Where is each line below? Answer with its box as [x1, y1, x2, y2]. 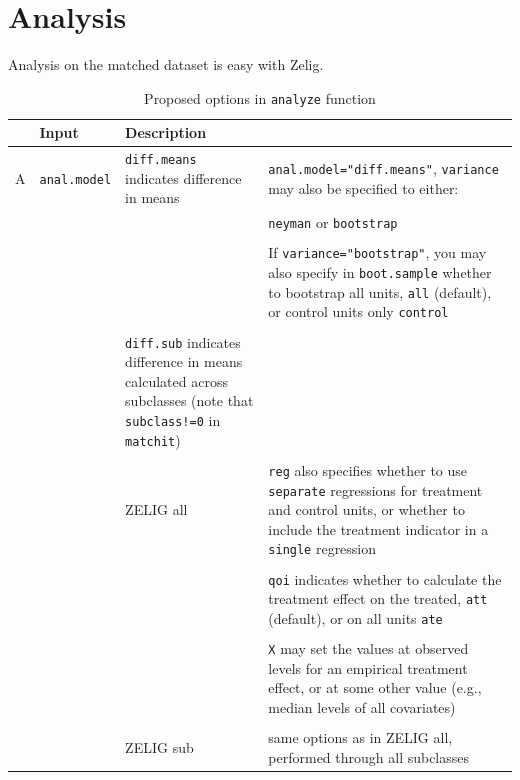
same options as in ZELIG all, [268, 726, 453, 747]
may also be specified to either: [268, 177, 459, 198]
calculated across [125, 370, 228, 391]
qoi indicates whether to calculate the [268, 568, 502, 589]
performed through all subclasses [268, 746, 470, 767]
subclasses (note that [125, 390, 254, 411]
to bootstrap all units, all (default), [268, 281, 492, 302]
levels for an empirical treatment [268, 657, 468, 678]
